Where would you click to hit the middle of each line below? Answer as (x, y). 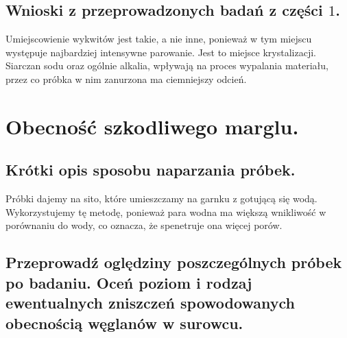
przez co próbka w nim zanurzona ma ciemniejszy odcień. (126, 79)
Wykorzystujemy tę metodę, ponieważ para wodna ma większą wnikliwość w (166, 212)
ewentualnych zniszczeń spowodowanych (150, 303)
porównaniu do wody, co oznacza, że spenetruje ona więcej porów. (144, 225)
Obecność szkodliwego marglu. (152, 126)
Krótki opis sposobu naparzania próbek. (151, 170)
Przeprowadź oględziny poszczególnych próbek (174, 262)
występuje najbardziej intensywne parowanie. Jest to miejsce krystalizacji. (161, 52)
